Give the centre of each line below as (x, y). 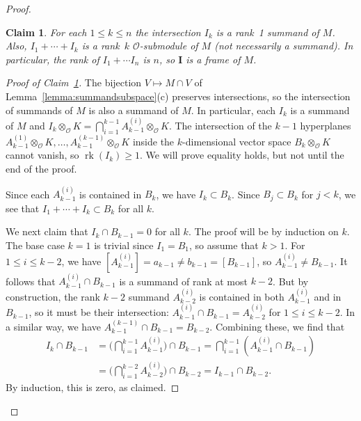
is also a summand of (134, 110)
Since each (28, 194)
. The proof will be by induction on (263, 231)
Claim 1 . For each (46, 32)
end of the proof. (41, 168)
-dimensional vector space (237, 141)
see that (23, 208)
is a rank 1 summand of (267, 32)
